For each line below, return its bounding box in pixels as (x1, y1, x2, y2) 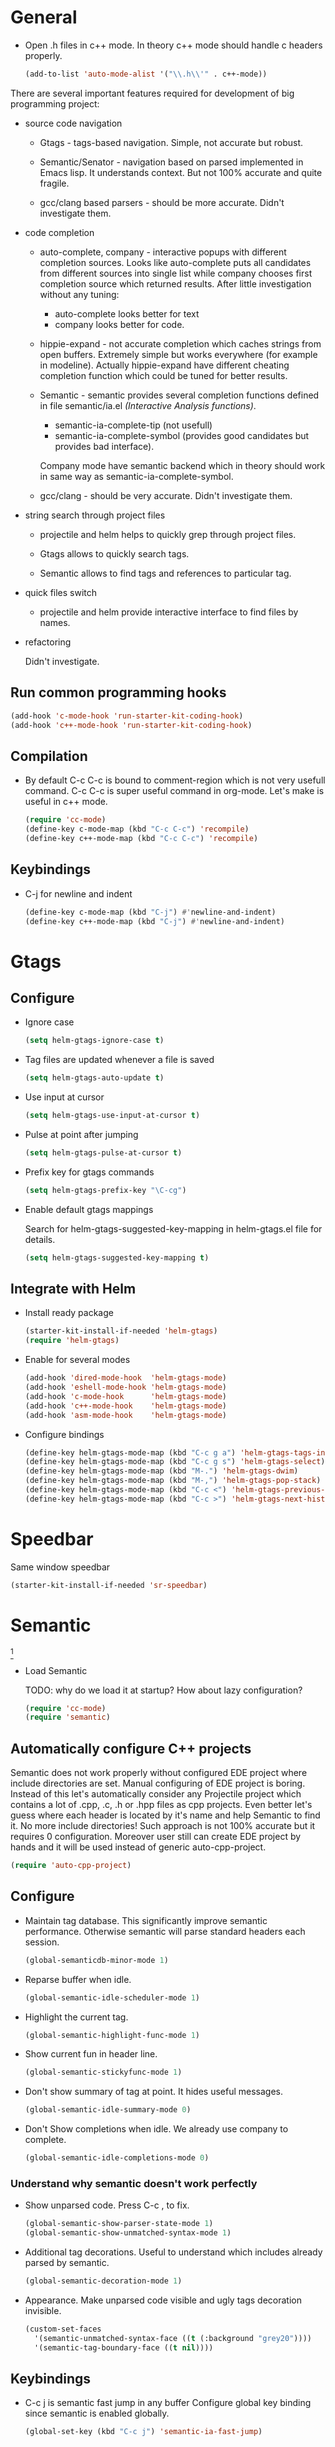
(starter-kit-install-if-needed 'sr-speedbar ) (10, 1580, 208, 1590)
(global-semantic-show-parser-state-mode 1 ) (24, 2219, 214, 2229)
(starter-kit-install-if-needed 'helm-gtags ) (24, 1326, 218, 1336)
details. (24, 1233, 56, 1245)
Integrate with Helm (10, 1281, 137, 1298)
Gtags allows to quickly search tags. (39, 547, 190, 560)
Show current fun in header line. (24, 2048, 158, 2060)
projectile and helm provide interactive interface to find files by (39, 606, 299, 618)
